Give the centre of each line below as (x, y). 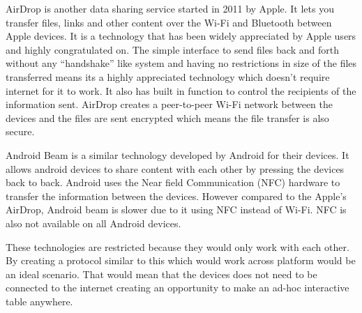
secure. (20, 131)
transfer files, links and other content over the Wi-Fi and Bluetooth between (169, 22)
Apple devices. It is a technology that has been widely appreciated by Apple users (181, 36)
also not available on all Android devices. (93, 223)
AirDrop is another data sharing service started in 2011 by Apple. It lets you (170, 8)
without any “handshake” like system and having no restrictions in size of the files (181, 63)
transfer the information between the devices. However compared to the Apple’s (176, 196)
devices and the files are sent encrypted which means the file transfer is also (167, 117)
